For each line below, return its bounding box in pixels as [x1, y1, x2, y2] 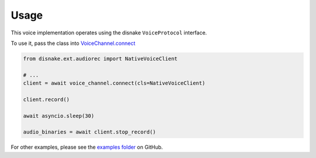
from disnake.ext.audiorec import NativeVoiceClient [23, 55, 178, 62]
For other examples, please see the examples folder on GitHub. [11, 143, 163, 151]
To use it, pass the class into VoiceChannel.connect [11, 40, 136, 47]
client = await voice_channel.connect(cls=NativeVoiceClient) [23, 80, 205, 87]
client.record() [23, 96, 70, 103]
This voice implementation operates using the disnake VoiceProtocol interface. [11, 29, 207, 36]
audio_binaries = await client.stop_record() [23, 129, 156, 135]
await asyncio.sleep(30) [23, 113, 95, 119]
